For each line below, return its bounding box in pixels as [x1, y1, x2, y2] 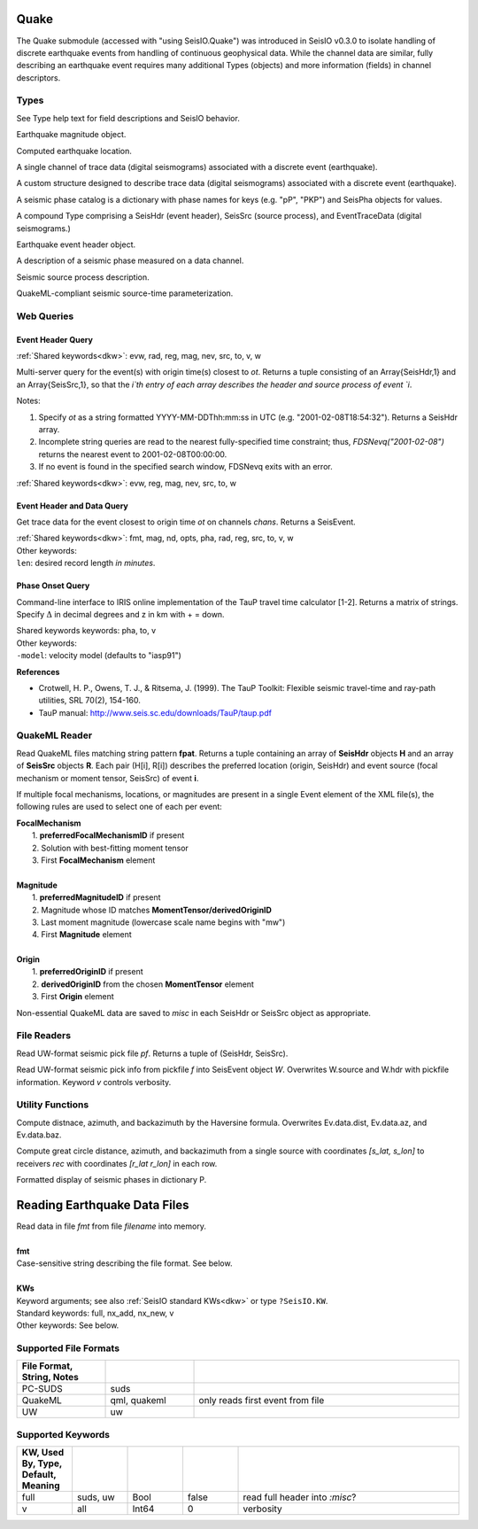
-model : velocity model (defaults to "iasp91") [16, 650, 181, 661]
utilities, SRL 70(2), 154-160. [38, 695, 141, 706]
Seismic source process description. [16, 271, 150, 283]
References [16, 666, 60, 677]
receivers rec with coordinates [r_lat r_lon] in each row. [16, 1158, 218, 1168]
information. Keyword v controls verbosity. [16, 1076, 172, 1087]
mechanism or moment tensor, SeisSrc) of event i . [16, 772, 199, 783]
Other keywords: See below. [16, 1320, 119, 1331]
